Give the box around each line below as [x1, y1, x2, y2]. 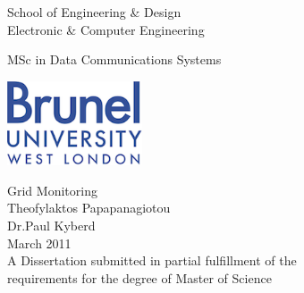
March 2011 [7, 233, 72, 252]
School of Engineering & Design [7, 3, 182, 21]
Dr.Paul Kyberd [7, 216, 96, 235]
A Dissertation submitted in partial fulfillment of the [7, 251, 297, 270]
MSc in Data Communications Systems [7, 50, 222, 69]
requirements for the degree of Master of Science [7, 268, 272, 287]
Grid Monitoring [7, 180, 97, 199]
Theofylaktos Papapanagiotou [7, 198, 171, 217]
